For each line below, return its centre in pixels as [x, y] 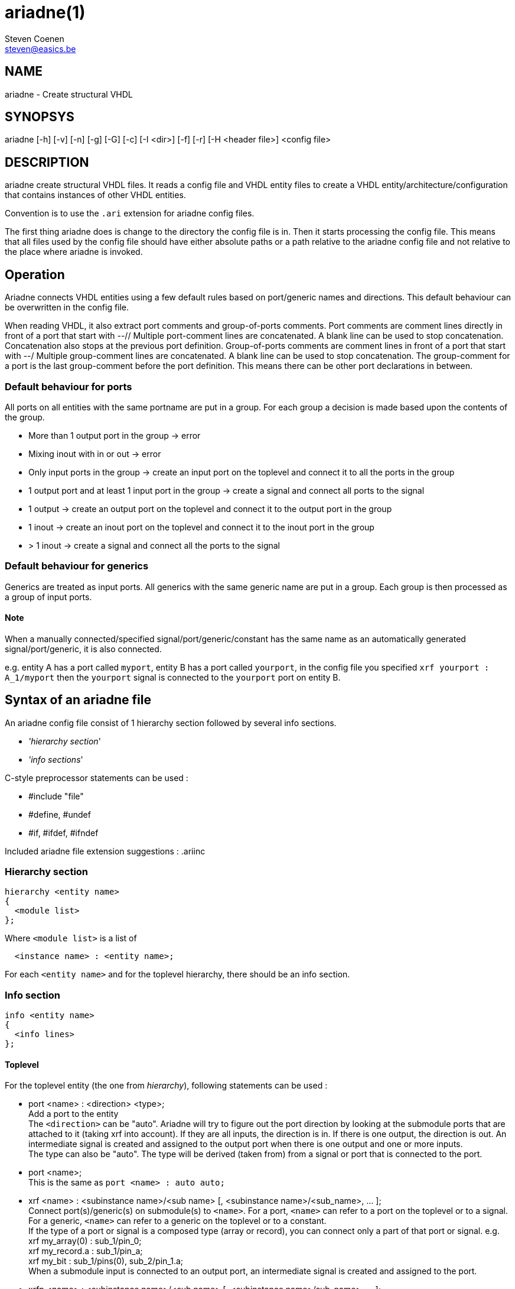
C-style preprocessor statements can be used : [97, 778]
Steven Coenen [35, 38]
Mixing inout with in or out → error [95, 454]
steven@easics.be [40, 48]
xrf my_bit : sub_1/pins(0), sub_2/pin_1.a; [106, 1261]
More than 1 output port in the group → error [115, 435]
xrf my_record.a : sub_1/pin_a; [86, 1251]
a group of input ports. [48, 597]
